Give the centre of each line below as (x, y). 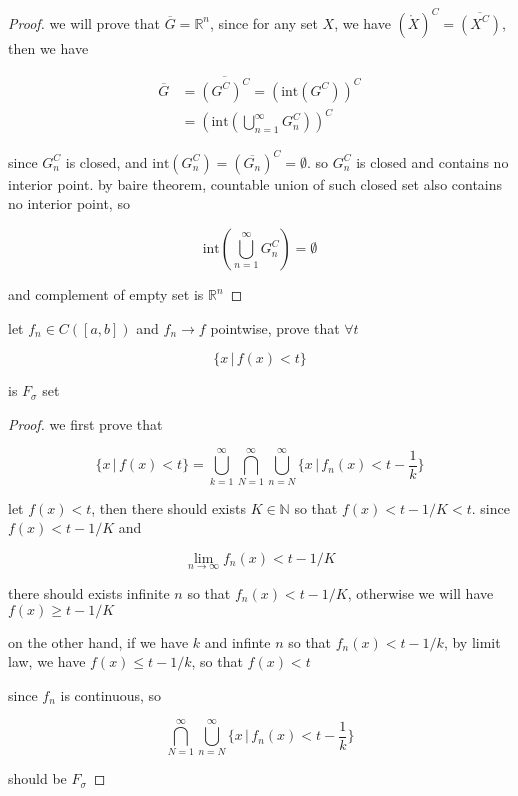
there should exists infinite (89, 592)
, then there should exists (168, 507)
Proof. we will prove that (84, 22)
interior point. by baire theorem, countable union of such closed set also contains (255, 183)
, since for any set (264, 22)
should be (37, 778)
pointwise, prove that (275, 327)
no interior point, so (69, 203)
